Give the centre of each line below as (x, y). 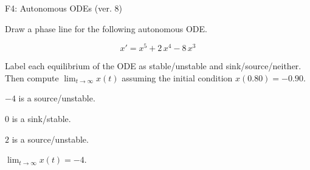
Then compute (32, 77)
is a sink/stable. (41, 119)
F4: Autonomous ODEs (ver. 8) (64, 8)
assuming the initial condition (177, 77)
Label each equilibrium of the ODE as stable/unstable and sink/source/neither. (153, 66)
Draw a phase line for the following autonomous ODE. (106, 28)
